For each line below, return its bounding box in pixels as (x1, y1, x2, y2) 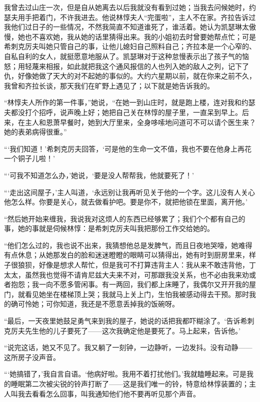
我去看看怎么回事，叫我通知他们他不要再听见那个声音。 (17, 388, 200, 398)
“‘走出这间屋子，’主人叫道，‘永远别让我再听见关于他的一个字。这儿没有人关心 (4, 186, 255, 197)
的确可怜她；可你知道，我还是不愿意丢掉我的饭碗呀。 (4, 298, 179, 309)
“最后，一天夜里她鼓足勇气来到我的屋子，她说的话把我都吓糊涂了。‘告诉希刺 (4, 315, 254, 326)
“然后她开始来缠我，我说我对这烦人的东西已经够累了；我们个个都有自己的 (4, 213, 245, 223)
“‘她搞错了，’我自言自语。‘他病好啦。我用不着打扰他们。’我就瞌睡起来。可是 (4, 368, 246, 379)
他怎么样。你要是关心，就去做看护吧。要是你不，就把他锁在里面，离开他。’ (4, 196, 247, 207)
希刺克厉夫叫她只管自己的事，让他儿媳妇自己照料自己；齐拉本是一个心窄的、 (4, 41, 256, 51)
